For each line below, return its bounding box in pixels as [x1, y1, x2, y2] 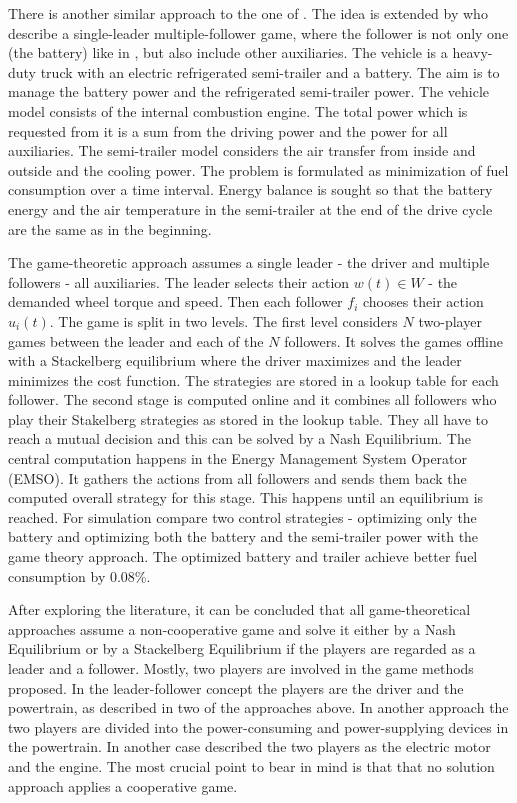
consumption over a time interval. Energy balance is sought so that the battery [8, 179, 493, 200]
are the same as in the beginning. [8, 218, 212, 239]
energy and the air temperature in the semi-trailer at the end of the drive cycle [8, 198, 493, 219]
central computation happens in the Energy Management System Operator [8, 448, 468, 469]
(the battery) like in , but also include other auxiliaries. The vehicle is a [8, 42, 448, 63]
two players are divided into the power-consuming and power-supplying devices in [8, 716, 509, 737]
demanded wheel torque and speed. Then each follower [8, 291, 343, 312]
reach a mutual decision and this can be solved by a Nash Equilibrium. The [8, 428, 471, 449]
